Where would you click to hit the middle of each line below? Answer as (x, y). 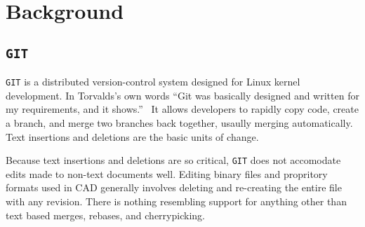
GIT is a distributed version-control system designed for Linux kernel (153, 82)
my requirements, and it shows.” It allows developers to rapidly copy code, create (182, 109)
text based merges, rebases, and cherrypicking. (105, 215)
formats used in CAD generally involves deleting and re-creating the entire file (174, 187)
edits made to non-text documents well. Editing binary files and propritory (167, 173)
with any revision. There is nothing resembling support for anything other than (176, 201)
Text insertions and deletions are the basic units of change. (132, 136)
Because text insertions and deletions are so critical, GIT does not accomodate (173, 160)
